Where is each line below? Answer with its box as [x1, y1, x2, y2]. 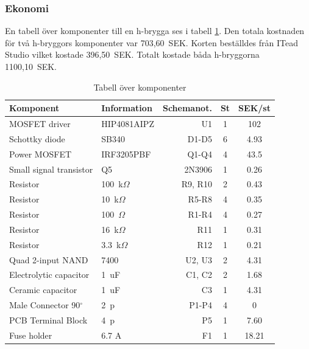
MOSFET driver [9, 117, 71, 130]
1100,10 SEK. [5, 60, 57, 72]
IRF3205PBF [101, 147, 151, 160]
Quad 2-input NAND [9, 253, 88, 266]
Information [101, 102, 152, 114]
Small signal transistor [9, 162, 93, 175]
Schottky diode [9, 132, 65, 145]
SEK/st [238, 102, 271, 114]
